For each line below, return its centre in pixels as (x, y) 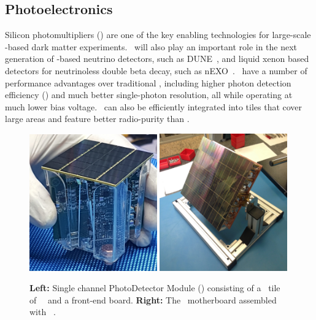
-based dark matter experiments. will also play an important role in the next (151, 46)
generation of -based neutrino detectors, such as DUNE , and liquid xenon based (157, 59)
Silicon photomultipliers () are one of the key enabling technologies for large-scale (158, 35)
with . (43, 312)
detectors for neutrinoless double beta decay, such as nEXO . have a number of (156, 70)
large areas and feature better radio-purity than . (97, 119)
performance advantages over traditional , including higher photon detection (148, 82)
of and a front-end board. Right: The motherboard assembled (153, 299)
